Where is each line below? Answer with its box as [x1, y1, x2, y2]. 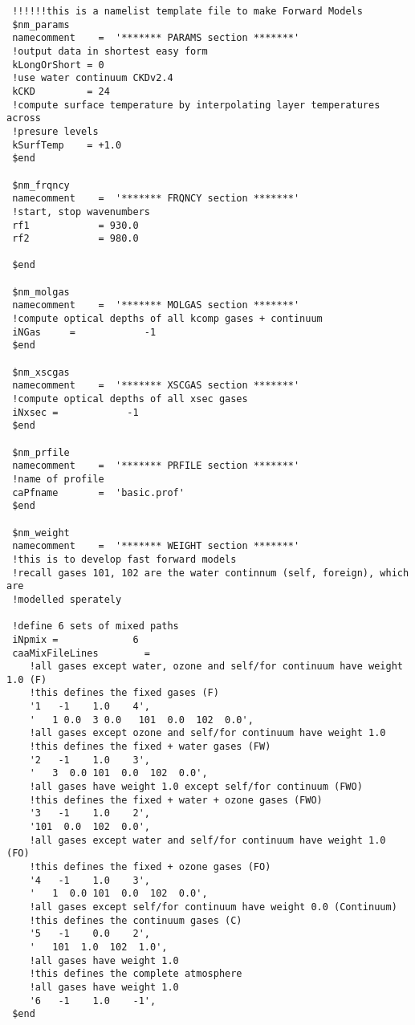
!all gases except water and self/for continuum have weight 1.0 [29, 834, 386, 846]
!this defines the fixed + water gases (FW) [29, 741, 271, 753]
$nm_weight [12, 527, 70, 539]
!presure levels [12, 125, 99, 137]
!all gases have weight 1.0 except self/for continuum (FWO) [29, 781, 363, 793]
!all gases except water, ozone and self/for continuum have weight [29, 661, 403, 673]
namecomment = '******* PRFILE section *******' [12, 460, 300, 472]
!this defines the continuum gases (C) [29, 914, 242, 926]
